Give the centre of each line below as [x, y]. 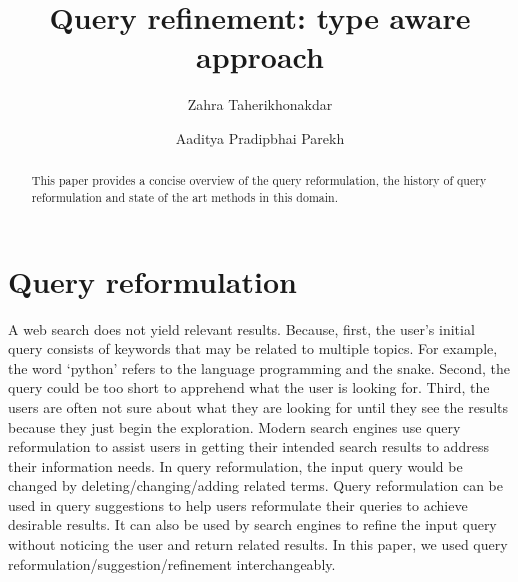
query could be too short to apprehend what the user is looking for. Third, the [249, 387]
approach [260, 56]
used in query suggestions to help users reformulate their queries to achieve [238, 504]
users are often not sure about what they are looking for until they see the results [258, 406]
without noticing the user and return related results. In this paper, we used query [258, 544]
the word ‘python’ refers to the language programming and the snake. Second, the [259, 367]
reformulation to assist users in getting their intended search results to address [248, 446]
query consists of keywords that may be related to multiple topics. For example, [253, 348]
